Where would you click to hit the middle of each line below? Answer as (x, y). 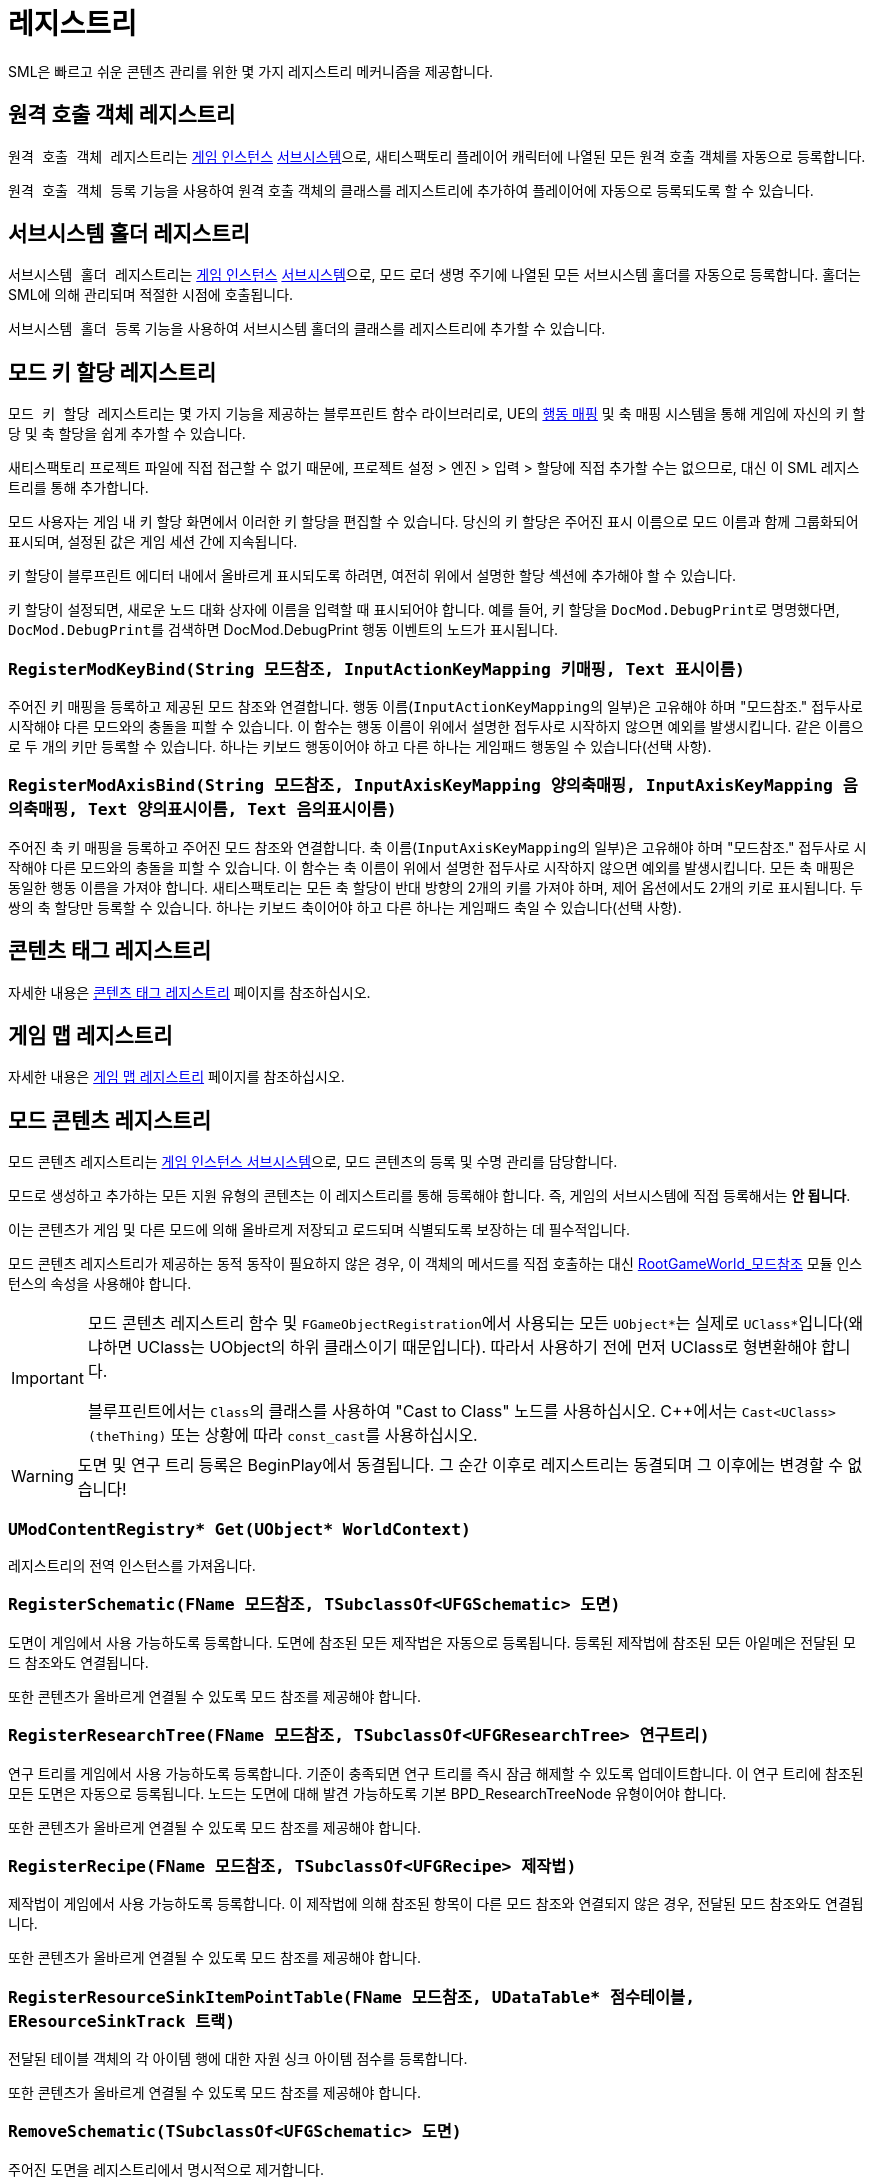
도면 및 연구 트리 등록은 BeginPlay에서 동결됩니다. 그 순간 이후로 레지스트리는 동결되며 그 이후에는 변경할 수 (460, 1465)
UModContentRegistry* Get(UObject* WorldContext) (239, 1529)
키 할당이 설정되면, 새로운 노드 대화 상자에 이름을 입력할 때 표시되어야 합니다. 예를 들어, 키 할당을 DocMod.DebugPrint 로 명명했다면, (424, 610)
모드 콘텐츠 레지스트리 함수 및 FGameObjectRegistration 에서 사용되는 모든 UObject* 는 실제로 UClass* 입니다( (468, 1323)
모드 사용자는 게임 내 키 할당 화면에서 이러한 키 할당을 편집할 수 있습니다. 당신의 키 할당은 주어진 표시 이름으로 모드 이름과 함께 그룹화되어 (433, 522)
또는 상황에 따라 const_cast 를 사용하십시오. (324, 1435)
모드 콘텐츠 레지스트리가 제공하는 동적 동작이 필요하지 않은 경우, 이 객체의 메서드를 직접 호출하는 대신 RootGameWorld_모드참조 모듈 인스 (435, 1264)
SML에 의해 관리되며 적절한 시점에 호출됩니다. (151, 295)
